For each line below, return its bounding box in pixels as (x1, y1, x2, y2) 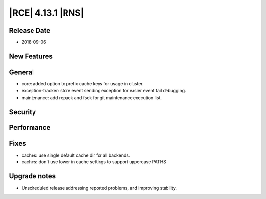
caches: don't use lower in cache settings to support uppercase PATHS (21, 159, 166, 165)
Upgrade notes (9, 172, 56, 180)
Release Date (9, 26, 51, 35)
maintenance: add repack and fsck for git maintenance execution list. (21, 94, 162, 101)
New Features (9, 52, 53, 60)
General (9, 68, 34, 76)
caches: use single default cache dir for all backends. (21, 152, 130, 158)
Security (9, 108, 36, 116)
